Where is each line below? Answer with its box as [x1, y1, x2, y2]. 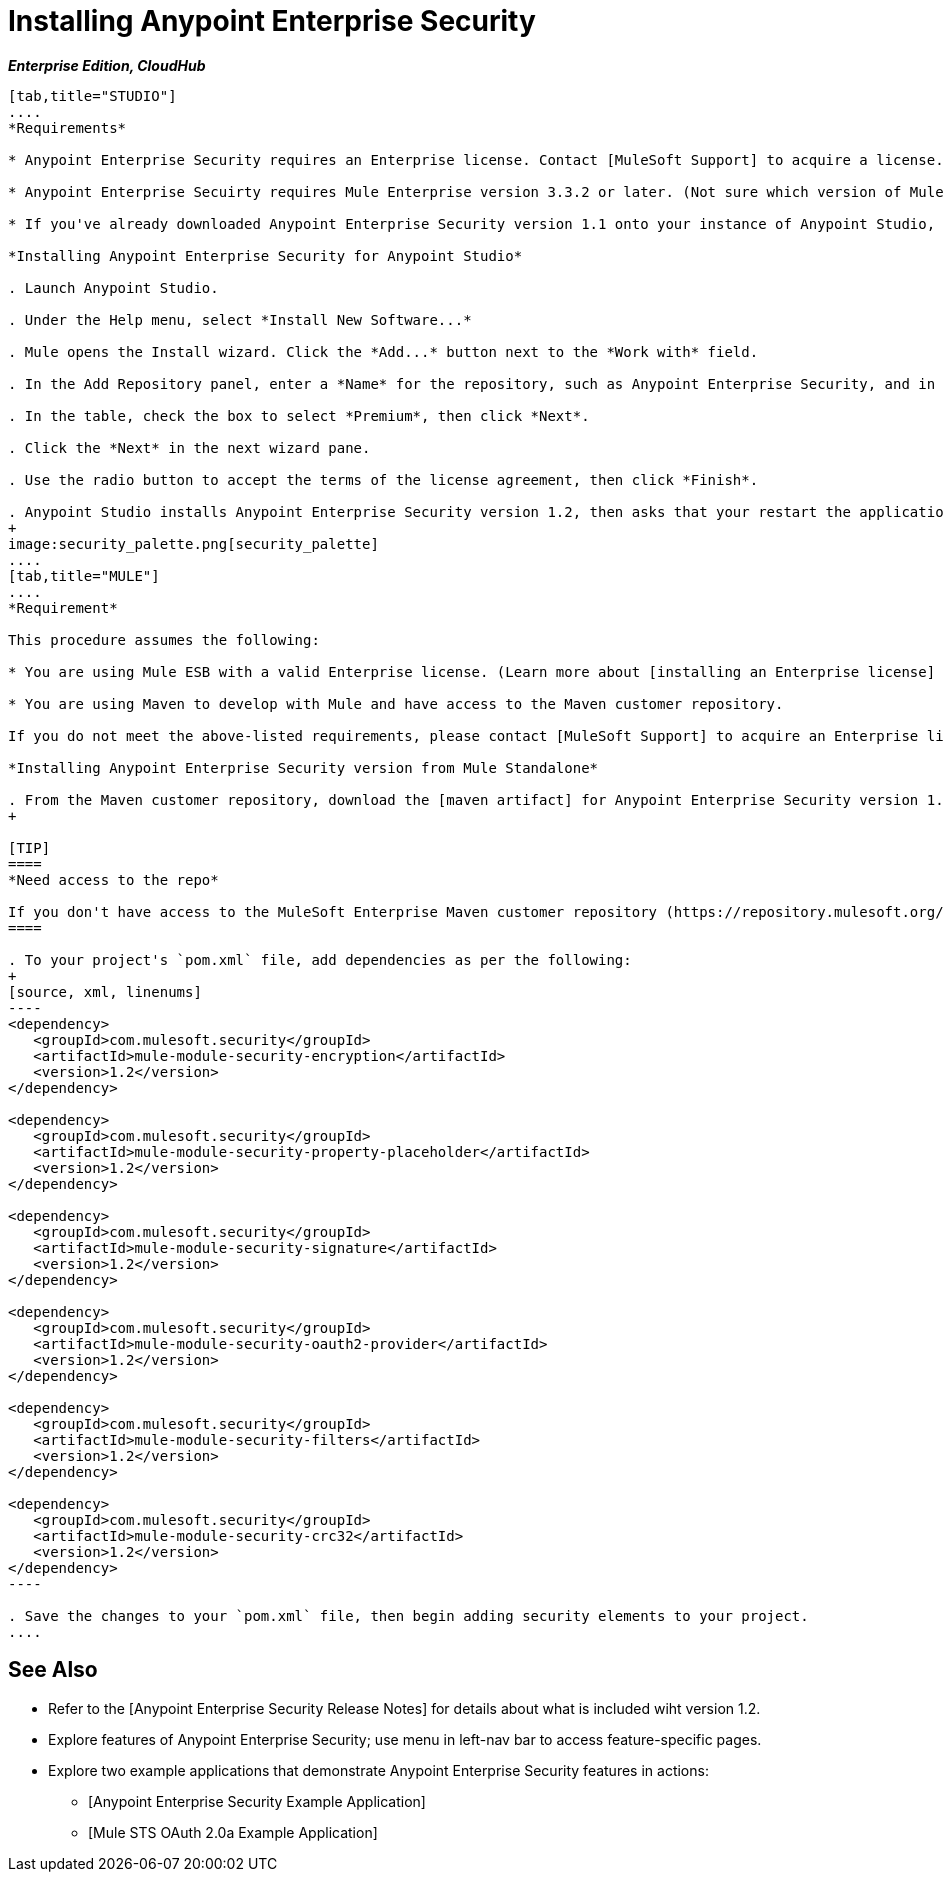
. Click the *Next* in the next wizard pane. [8, 439, 371, 456]
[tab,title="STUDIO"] [8, 87, 177, 104]
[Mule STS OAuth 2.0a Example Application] [88, 1823, 378, 1841]
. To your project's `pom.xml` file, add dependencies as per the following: [8, 951, 632, 968]
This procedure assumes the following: [8, 631, 320, 648]
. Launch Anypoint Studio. [8, 279, 219, 296]
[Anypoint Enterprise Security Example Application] [88, 1792, 426, 1810]
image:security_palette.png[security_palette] [8, 535, 379, 552]
